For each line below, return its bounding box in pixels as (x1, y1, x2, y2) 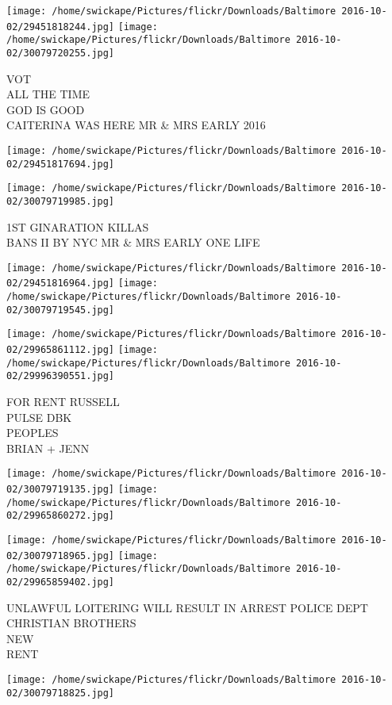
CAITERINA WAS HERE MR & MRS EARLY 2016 (6, 117, 266, 133)
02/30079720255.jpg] (6, 47, 115, 59)
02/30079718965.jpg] (6, 550, 115, 561)
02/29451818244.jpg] (6, 21, 115, 33)
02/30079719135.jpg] (6, 484, 115, 496)
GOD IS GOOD (6, 101, 85, 117)
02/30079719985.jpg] (6, 195, 115, 207)
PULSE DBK (6, 408, 72, 425)
